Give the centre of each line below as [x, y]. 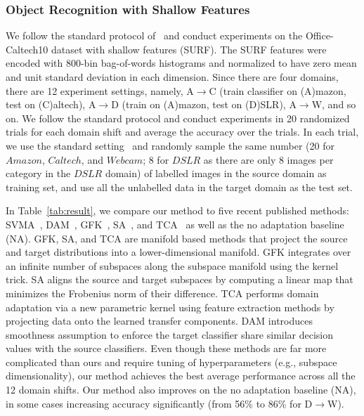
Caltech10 [27, 49]
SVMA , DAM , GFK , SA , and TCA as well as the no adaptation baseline [175, 224]
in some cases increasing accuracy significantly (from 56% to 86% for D [159, 403]
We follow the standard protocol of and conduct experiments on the [154, 35]
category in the [38, 173]
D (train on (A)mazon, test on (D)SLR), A [204, 104]
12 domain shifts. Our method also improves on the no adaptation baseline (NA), [181, 390]
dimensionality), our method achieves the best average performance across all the [181, 376]
